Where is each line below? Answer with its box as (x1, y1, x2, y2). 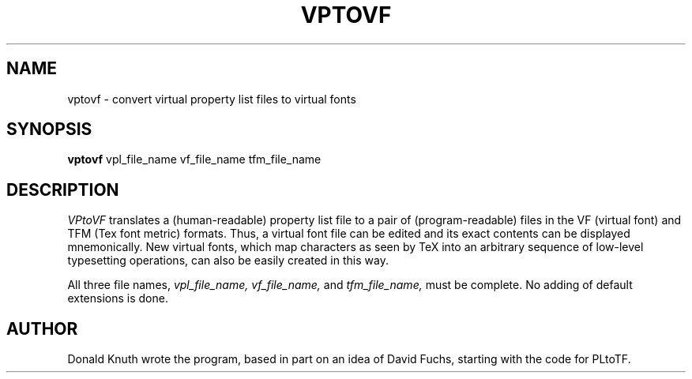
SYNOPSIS (6, 119, 92, 140)
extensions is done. (67, 291, 168, 306)
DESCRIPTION (6, 179, 119, 200)
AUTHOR (6, 318, 78, 339)
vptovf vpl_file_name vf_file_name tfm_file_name (67, 152, 322, 167)
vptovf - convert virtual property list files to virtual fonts (67, 92, 356, 106)
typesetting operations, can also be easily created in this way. (67, 253, 389, 268)
